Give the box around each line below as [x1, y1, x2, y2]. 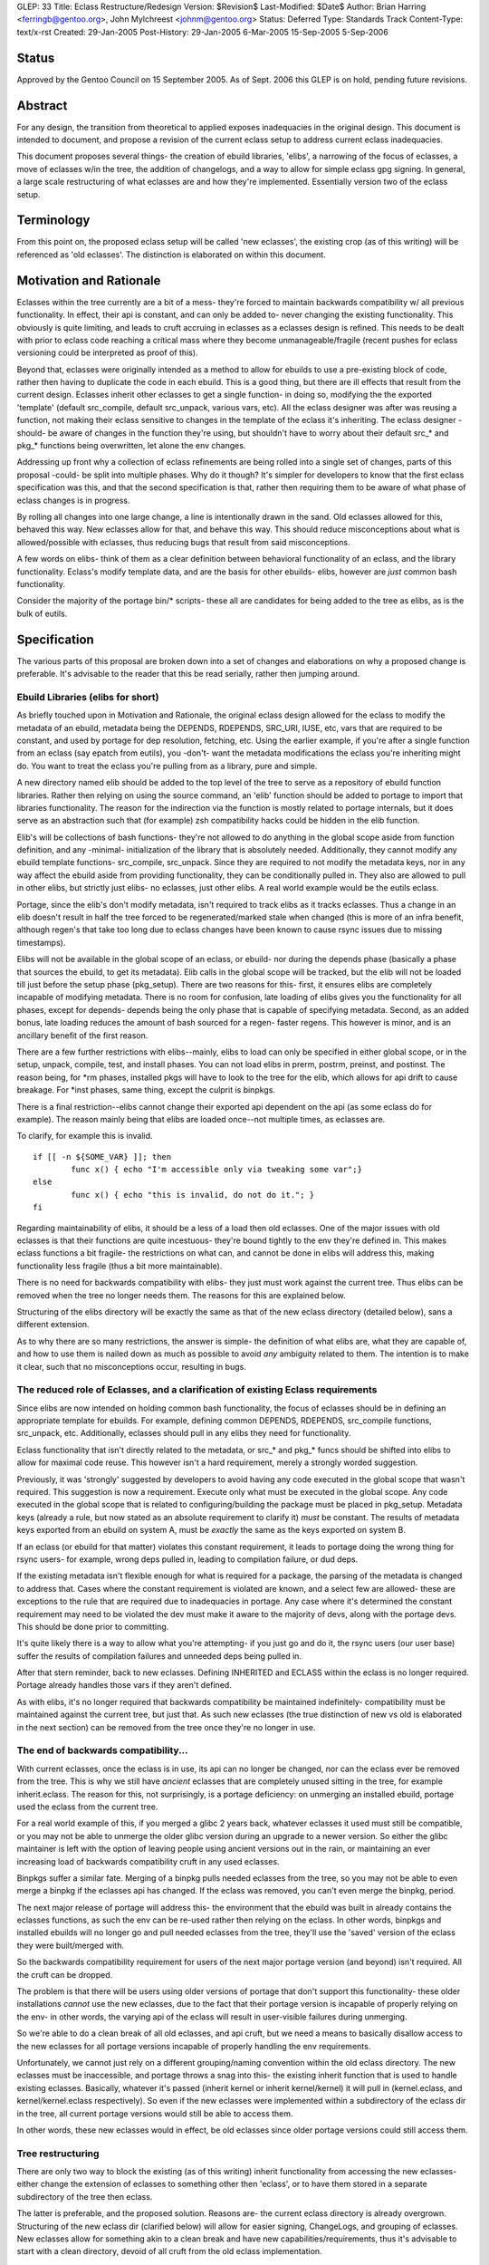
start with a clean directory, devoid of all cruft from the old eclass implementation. [16, 2246, 322, 2257]
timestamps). [16, 937, 66, 948]
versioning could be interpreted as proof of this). [16, 347, 198, 358]
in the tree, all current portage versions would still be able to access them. [16, 2107, 293, 2119]
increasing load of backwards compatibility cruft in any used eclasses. [16, 1855, 280, 1866]
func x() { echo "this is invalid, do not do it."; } [71, 1190, 315, 1200]
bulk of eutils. [16, 608, 68, 619]
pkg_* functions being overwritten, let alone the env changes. [16, 440, 246, 451]
